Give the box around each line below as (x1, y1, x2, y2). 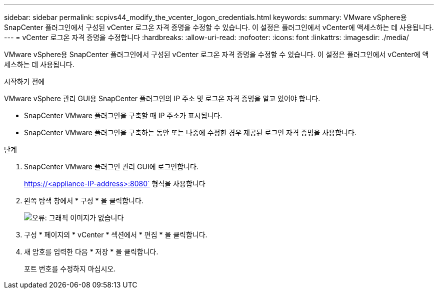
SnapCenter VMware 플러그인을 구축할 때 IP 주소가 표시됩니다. (24, 111, 222, 120)
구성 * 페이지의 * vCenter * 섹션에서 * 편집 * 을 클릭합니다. (24, 230, 207, 239)
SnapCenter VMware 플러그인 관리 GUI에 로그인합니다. (24, 162, 198, 171)
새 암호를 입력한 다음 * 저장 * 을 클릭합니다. (24, 247, 158, 256)
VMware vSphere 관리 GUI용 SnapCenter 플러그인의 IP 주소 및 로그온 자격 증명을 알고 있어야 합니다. (4, 94, 320, 103)
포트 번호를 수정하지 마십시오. (24, 264, 116, 273)
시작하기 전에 (4, 77, 45, 86)
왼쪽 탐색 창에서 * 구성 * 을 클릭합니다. (24, 196, 143, 205)
